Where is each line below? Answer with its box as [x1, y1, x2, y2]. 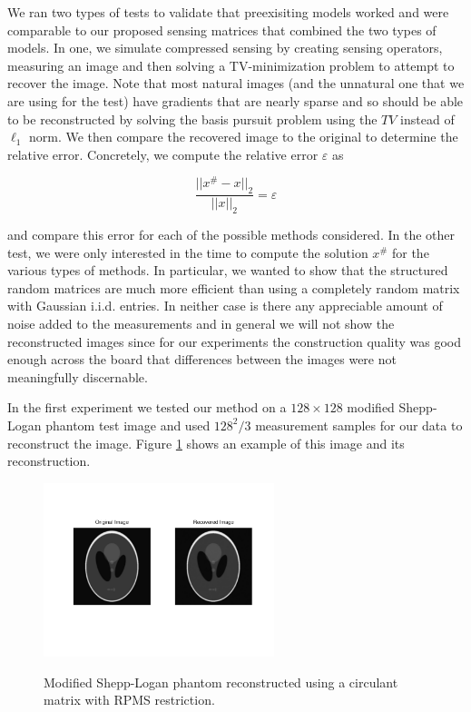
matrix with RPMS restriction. [44, 690, 215, 709]
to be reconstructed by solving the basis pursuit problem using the [7, 109, 378, 128]
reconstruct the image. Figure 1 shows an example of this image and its [7, 433, 405, 452]
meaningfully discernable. [7, 367, 148, 386]
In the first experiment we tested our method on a [7, 398, 287, 417]
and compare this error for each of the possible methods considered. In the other [7, 225, 455, 244]
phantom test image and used [45, 415, 211, 434]
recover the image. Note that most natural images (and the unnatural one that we [7, 74, 465, 93]
